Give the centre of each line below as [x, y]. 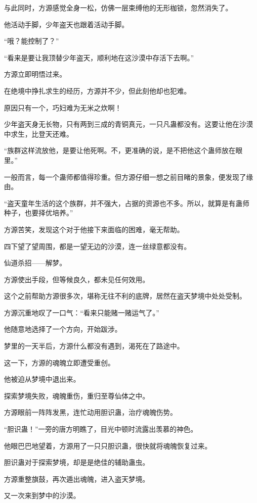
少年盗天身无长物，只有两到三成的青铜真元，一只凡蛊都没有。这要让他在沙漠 [128, 124]
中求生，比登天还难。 [39, 133]
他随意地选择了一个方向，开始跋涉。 [63, 329]
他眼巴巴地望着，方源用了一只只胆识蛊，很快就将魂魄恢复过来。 [108, 445]
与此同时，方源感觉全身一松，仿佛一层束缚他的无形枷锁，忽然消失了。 [118, 7]
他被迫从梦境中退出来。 [42, 379]
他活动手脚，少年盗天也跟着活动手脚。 [66, 24]
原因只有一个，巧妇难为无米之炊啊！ [63, 107]
